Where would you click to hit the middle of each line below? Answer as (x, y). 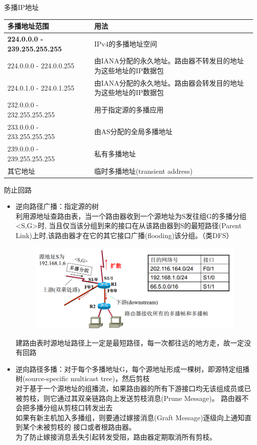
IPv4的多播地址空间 (126, 43)
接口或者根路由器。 (105, 427)
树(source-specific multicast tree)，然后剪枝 (83, 378)
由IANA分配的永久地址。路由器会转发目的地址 (169, 82)
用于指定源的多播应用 (129, 110)
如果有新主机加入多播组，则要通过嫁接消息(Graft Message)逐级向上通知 (130, 417)
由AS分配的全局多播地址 (133, 131)
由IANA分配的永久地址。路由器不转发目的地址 (169, 61)
